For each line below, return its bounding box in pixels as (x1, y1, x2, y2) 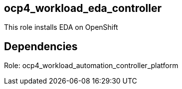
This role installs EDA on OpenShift (4, 23, 118, 32)
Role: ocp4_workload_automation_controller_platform (4, 61, 179, 70)
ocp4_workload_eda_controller (4, 2, 162, 14)
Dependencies (4, 40, 78, 53)
